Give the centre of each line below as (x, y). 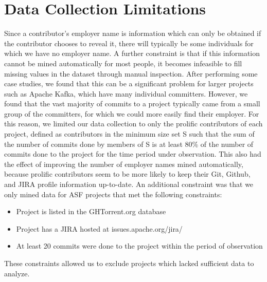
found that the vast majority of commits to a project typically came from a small (132, 104)
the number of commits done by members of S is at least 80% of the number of (129, 144)
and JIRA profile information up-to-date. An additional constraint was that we (129, 184)
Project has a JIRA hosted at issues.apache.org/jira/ (99, 228)
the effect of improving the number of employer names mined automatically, (124, 164)
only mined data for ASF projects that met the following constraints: (113, 194)
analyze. (17, 273)
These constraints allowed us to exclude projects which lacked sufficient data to (129, 263)
